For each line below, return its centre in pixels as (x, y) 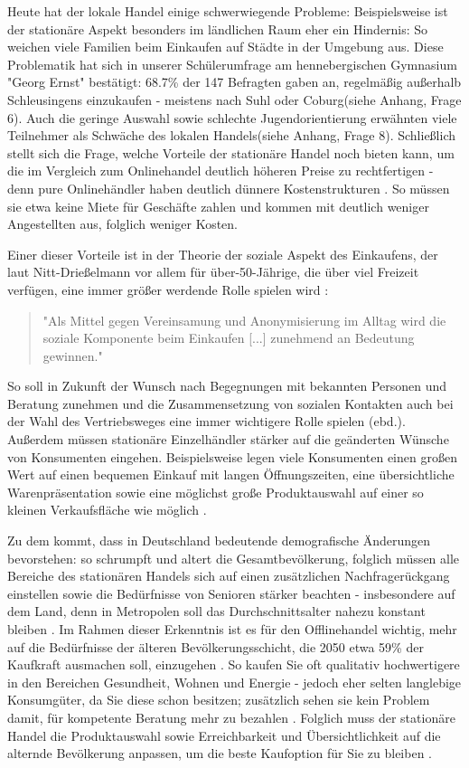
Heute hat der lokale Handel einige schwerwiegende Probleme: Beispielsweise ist (228, 11)
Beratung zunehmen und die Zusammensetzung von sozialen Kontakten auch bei (230, 403)
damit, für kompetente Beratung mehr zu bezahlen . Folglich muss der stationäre (231, 717)
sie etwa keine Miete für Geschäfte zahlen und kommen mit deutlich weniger (218, 206)
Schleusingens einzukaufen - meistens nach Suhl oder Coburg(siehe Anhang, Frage (234, 99)
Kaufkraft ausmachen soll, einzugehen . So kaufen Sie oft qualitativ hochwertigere (234, 664)
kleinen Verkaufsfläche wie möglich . (107, 510)
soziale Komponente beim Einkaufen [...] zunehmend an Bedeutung (229, 338)
